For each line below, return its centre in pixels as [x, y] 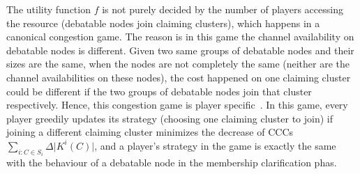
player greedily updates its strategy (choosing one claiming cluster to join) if [170, 118]
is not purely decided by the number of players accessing [223, 9]
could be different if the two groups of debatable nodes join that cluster [159, 91]
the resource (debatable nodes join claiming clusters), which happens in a [163, 23]
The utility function [48, 9]
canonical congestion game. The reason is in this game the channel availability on [180, 37]
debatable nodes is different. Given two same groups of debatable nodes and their [180, 50]
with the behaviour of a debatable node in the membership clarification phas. [172, 163]
